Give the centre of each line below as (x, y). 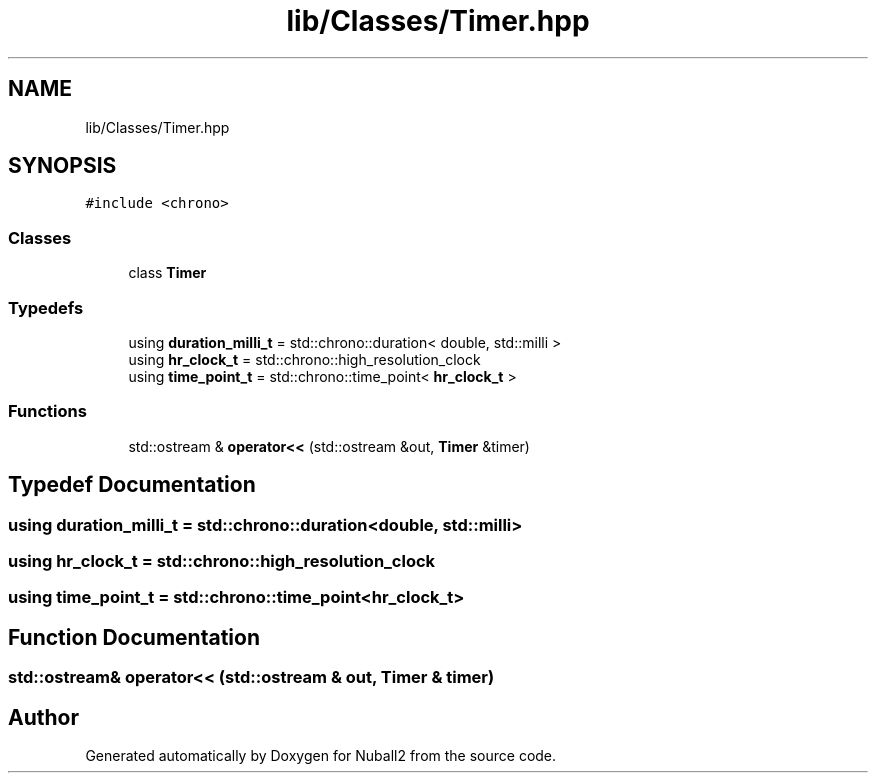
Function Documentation (134, 637)
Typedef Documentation (132, 485)
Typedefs (46, 307)
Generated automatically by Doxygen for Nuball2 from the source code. (321, 755)
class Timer (167, 273)
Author (43, 717)
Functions (47, 411)
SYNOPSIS (62, 166)
